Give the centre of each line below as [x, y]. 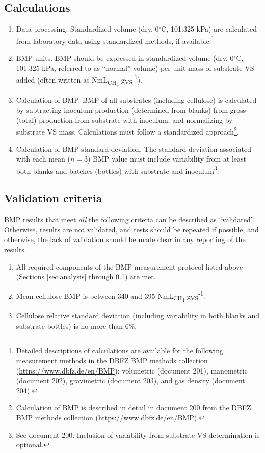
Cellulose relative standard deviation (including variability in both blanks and [138, 316]
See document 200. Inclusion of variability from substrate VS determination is [138, 434]
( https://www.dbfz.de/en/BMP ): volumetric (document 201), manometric [132, 370]
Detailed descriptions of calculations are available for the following [120, 350]
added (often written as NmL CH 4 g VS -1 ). [79, 81]
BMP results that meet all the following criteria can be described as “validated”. [130, 219]
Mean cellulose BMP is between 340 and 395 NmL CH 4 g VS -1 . [111, 296]
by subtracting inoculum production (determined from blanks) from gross [131, 110]
